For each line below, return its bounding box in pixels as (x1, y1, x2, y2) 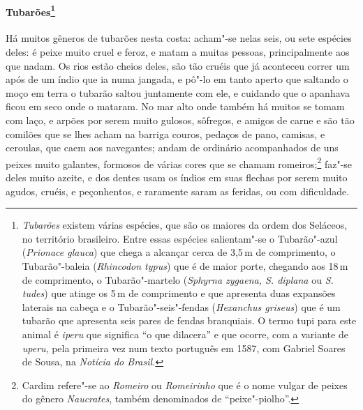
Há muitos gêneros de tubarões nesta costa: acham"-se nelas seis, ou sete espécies (6, 31, 352, 45)
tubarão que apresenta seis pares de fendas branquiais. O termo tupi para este (22, 313, 357, 328)
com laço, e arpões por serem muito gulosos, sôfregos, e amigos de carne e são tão (6, 113, 355, 128)
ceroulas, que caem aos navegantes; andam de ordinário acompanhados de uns (6, 140, 339, 155)
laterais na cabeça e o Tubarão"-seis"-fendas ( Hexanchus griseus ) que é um (22, 299, 341, 314)
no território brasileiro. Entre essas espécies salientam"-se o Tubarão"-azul (22, 231, 338, 245)
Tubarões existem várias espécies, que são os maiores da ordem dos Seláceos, (22, 218, 348, 232)
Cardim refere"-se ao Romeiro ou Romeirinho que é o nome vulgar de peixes (22, 377, 348, 392)
